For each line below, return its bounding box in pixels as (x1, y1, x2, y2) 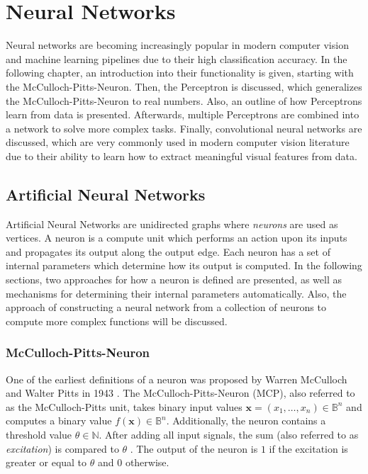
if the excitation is (269, 441, 348, 456)
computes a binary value (6, 413, 112, 428)
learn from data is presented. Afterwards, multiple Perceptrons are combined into (6, 107, 359, 122)
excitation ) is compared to (6, 441, 119, 456)
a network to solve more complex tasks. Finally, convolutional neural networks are (6, 120, 362, 135)
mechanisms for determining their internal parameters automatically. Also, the (6, 286, 347, 300)
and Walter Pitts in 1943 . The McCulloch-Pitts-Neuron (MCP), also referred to (6, 385, 355, 400)
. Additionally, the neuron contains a (166, 413, 326, 428)
